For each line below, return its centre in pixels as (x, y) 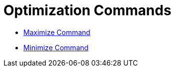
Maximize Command (57, 32)
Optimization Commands (87, 10)
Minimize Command (56, 47)
